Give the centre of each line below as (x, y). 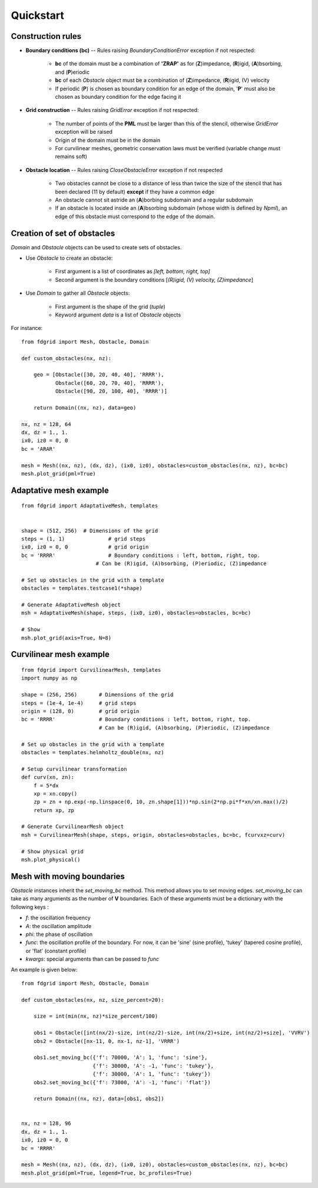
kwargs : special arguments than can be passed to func (92, 959)
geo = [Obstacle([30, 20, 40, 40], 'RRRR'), (99, 375)
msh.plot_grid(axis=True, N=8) (67, 638)
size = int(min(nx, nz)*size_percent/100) (96, 1016)
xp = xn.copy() (55, 793)
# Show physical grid (52, 851)
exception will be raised (84, 132)
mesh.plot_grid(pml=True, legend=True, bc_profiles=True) (107, 1173)
